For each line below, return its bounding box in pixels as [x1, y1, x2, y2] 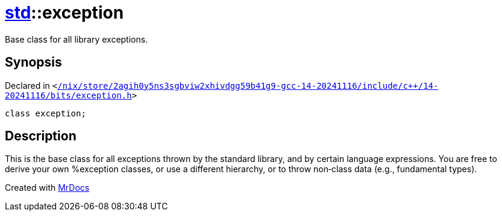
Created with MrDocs [5, 182, 90, 193]
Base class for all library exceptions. [5, 34, 148, 44]
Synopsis [5, 55, 62, 70]
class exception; [5, 108, 86, 118]
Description [5, 128, 77, 144]
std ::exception [5, 2, 124, 23]
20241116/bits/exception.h [5, 90, 132, 100]
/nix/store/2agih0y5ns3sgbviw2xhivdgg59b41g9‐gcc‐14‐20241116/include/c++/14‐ [57, 80, 439, 91]
